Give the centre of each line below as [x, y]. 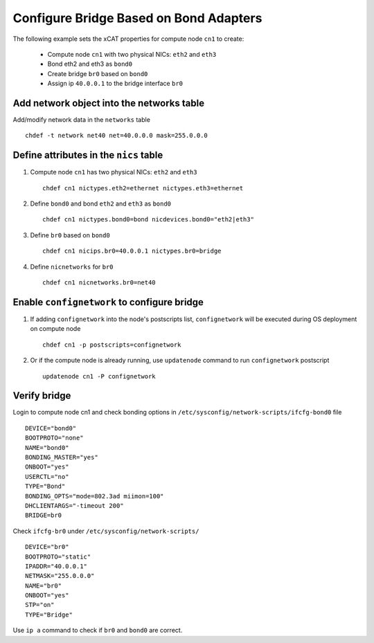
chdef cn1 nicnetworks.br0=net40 [99, 283]
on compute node [55, 329]
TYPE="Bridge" [49, 615]
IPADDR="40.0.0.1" [56, 566]
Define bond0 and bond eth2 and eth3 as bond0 [101, 203]
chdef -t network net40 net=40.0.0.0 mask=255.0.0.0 [116, 136]
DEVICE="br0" [47, 547]
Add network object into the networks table [108, 103]
